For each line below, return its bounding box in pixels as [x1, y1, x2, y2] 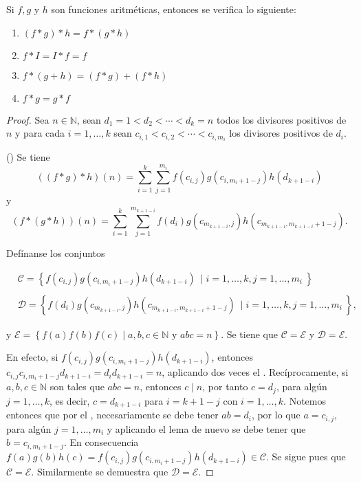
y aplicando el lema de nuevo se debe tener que [107, 421, 306, 436]
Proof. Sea [6, 112, 50, 126]
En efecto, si [6, 350, 58, 364]
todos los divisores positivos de [216, 112, 347, 126]
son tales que [50, 379, 105, 394]
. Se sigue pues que [266, 449, 346, 464]
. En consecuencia [63, 435, 139, 449]
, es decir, [49, 393, 90, 407]
